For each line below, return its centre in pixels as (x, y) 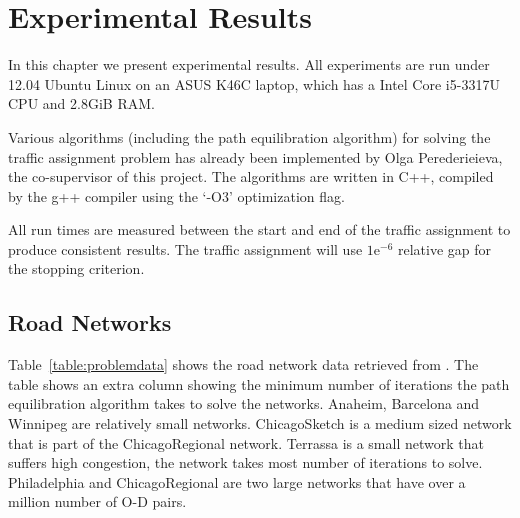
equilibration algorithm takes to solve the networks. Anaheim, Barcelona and (244, 403)
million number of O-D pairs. (97, 501)
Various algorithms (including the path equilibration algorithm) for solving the (249, 136)
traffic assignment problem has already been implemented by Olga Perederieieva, (255, 156)
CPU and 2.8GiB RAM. (81, 103)
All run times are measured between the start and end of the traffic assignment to (259, 229)
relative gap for (444, 248)
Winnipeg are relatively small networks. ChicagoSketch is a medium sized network (260, 423)
